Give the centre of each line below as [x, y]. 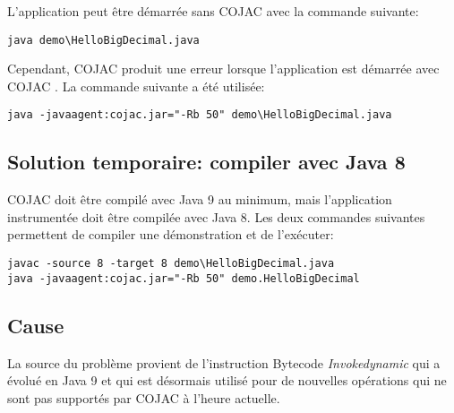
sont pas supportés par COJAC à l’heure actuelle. [144, 397]
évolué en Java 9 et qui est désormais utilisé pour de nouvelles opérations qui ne [227, 380]
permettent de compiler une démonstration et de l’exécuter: [171, 234]
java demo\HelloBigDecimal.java [103, 40]
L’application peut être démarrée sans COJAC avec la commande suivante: [213, 11]
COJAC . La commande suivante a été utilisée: [136, 86]
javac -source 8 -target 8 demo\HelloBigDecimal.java [171, 264]
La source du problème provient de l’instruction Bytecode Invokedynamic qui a [224, 362]
